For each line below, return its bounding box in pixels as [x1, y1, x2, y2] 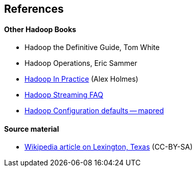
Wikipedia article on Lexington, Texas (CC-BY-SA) [24, 142, 193, 152]
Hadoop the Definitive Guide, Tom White [24, 43, 160, 52]
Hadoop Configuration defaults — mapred [24, 106, 164, 115]
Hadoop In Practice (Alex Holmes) [24, 75, 138, 84]
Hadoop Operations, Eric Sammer [24, 59, 137, 68]
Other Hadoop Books [4, 25, 77, 34]
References [4, 3, 64, 15]
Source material [4, 124, 59, 133]
